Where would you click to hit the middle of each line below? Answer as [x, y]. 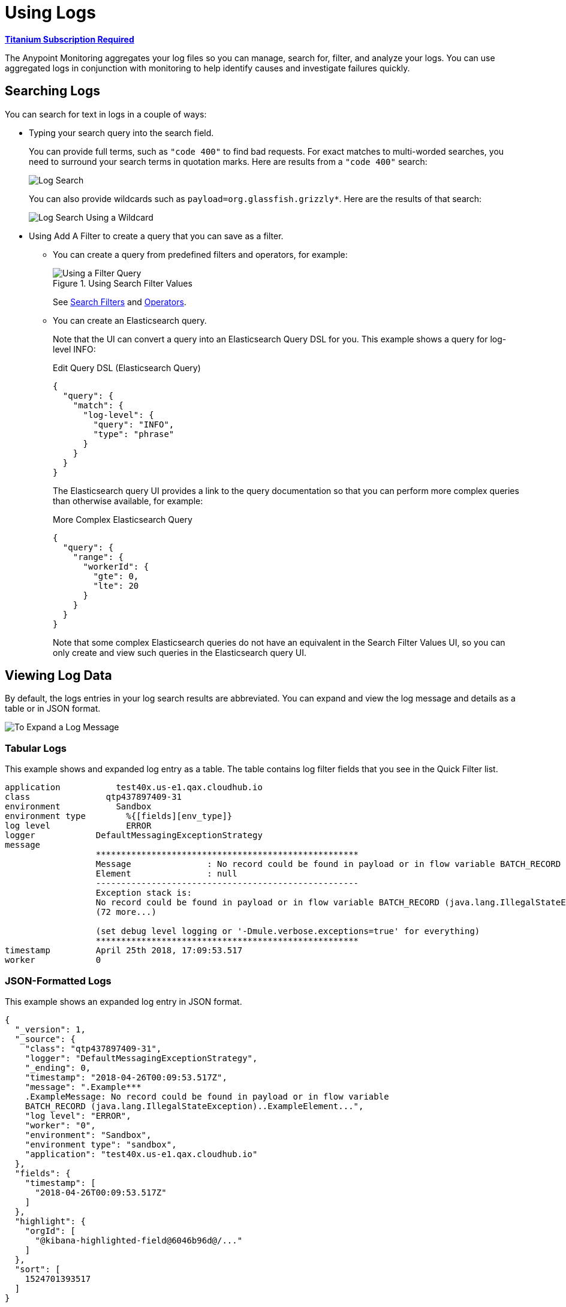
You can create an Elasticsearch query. [130, 320]
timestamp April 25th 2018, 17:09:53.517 [124, 951]
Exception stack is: [144, 893]
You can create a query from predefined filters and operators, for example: [200, 254]
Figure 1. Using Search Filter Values [123, 283]
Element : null [166, 874]
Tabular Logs [36, 748]
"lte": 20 [116, 585]
